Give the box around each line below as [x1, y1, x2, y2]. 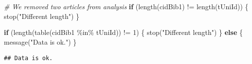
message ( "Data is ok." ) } [4, 36, 77, 47]
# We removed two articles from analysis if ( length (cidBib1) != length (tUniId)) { [4, 1, 249, 11]
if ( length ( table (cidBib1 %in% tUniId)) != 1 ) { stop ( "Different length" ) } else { [4, 27, 243, 37]
